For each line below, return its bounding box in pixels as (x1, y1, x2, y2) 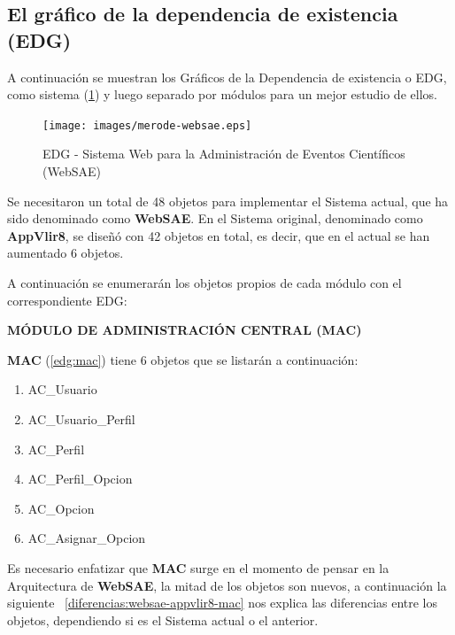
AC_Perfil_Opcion (27, 469, 133, 488)
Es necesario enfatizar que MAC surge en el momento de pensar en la (7, 558, 389, 577)
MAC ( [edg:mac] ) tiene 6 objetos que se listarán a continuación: (7, 350, 359, 368)
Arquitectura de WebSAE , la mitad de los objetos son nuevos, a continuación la (7, 576, 447, 594)
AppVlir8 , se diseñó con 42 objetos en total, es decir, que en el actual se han (7, 226, 430, 244)
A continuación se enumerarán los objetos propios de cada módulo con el (7, 274, 402, 291)
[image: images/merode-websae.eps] (42, 119, 252, 132)
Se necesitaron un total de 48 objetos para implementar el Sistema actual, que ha (7, 191, 449, 210)
